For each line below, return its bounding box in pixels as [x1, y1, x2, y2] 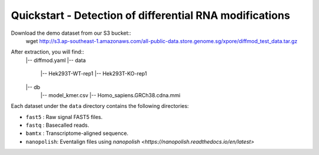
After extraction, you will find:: [11, 48, 84, 55]
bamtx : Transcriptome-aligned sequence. [25, 130, 129, 137]
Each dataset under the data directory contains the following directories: [11, 103, 189, 110]
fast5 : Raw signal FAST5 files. [25, 113, 103, 120]
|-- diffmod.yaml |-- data [25, 57, 86, 64]
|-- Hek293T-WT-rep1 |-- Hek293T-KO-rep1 [40, 70, 147, 77]
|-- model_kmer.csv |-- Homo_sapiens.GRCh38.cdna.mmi [40, 91, 181, 98]
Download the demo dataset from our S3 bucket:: [11, 29, 131, 37]
